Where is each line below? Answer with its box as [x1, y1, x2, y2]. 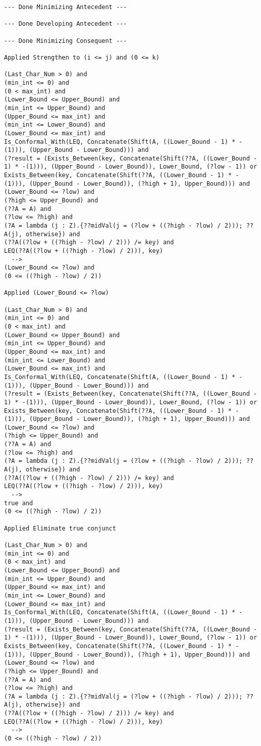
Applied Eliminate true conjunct [4, 524, 116, 532]
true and [4, 499, 33, 507]
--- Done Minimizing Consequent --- [4, 37, 127, 44]
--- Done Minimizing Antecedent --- [4, 4, 127, 11]
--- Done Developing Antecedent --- [4, 20, 127, 28]
